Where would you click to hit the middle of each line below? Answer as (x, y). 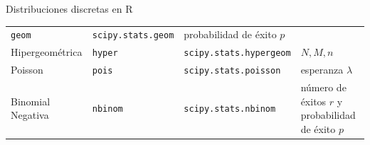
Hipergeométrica (47, 52)
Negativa (30, 115)
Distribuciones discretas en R (69, 8)
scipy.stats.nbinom (230, 109)
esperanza (322, 70)
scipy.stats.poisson (232, 71)
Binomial (31, 101)
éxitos (313, 101)
